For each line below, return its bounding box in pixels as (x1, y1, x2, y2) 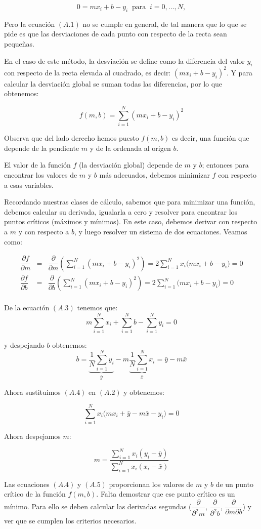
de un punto (215, 478, 253, 489)
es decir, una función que (171, 133, 249, 143)
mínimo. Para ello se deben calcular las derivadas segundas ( (4, 501, 192, 512)
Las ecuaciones (4, 478, 50, 489)
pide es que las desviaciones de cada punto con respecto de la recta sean (4, 28, 227, 39)
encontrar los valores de (4, 169, 77, 180)
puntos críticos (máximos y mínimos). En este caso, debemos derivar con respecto (4, 216, 257, 227)
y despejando (4, 339, 45, 350)
